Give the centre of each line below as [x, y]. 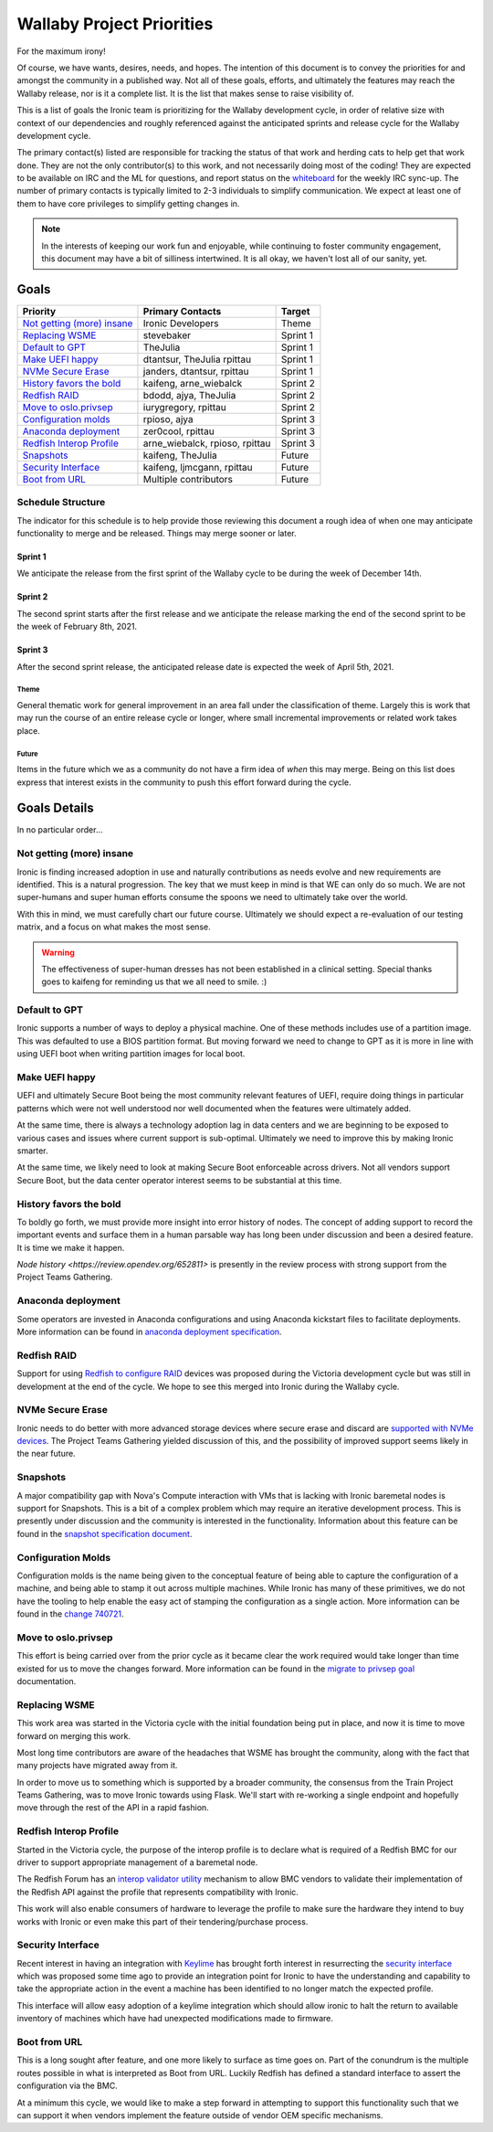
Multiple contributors [188, 479]
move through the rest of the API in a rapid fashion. [113, 1808]
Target [295, 311]
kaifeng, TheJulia [180, 455]
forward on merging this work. [74, 1735]
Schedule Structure [61, 503]
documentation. [47, 1681]
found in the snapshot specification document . [105, 1533]
